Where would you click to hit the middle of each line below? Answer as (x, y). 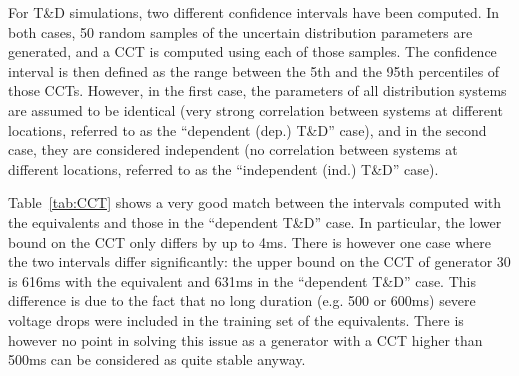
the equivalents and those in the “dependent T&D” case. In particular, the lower (255, 221)
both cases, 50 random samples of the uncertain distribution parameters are (240, 31)
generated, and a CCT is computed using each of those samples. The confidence (252, 51)
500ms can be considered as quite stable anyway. (157, 359)
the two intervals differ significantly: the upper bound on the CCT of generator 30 (259, 261)
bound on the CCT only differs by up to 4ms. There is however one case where (250, 241)
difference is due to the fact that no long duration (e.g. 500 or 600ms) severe (242, 300)
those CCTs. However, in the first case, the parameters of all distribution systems (257, 90)
